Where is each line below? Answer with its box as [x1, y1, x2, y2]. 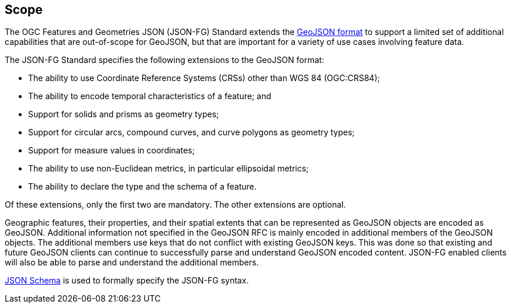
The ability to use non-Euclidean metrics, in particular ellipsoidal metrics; [28, 163, 309, 174]
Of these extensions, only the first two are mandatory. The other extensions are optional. [5, 199, 346, 210]
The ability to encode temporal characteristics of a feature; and [28, 91, 271, 101]
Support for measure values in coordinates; [28, 145, 195, 156]
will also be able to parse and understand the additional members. [5, 257, 259, 268]
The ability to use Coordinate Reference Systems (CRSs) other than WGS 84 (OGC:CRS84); [28, 73, 380, 83]
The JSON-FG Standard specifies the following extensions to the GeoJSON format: [5, 55, 324, 65]
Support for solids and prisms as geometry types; [28, 109, 219, 120]
